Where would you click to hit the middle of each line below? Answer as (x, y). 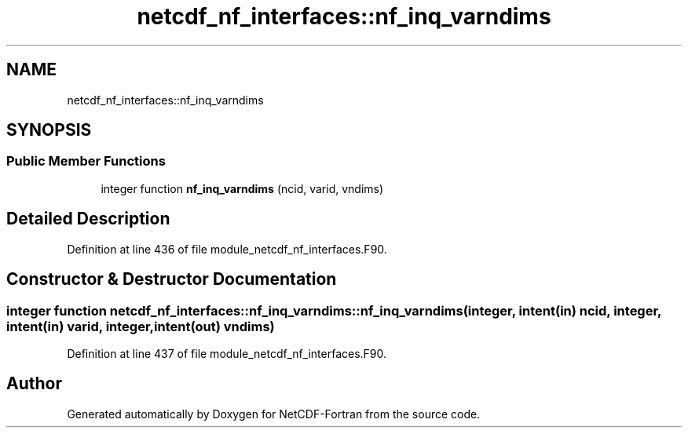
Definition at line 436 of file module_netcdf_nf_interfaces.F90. (227, 249)
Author (34, 384)
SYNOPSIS (49, 130)
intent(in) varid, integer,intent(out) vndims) (141, 326)
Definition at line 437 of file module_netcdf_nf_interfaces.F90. (227, 353)
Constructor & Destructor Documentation (172, 279)
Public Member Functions (86, 161)
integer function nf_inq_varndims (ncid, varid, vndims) (242, 188)
